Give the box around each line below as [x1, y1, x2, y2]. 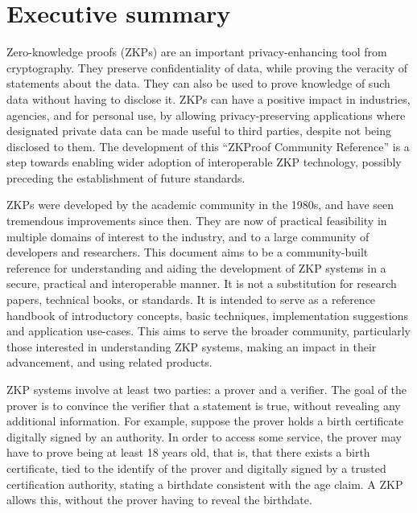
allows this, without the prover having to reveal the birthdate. [6, 491, 312, 508]
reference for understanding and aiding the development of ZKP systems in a [6, 259, 386, 276]
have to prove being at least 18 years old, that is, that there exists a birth [6, 444, 370, 461]
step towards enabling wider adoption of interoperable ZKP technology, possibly [6, 154, 402, 170]
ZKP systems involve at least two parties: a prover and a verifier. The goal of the [6, 381, 407, 397]
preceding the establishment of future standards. [6, 169, 246, 186]
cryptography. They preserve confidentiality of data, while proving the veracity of [6, 59, 408, 76]
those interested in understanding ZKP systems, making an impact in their [6, 338, 377, 355]
